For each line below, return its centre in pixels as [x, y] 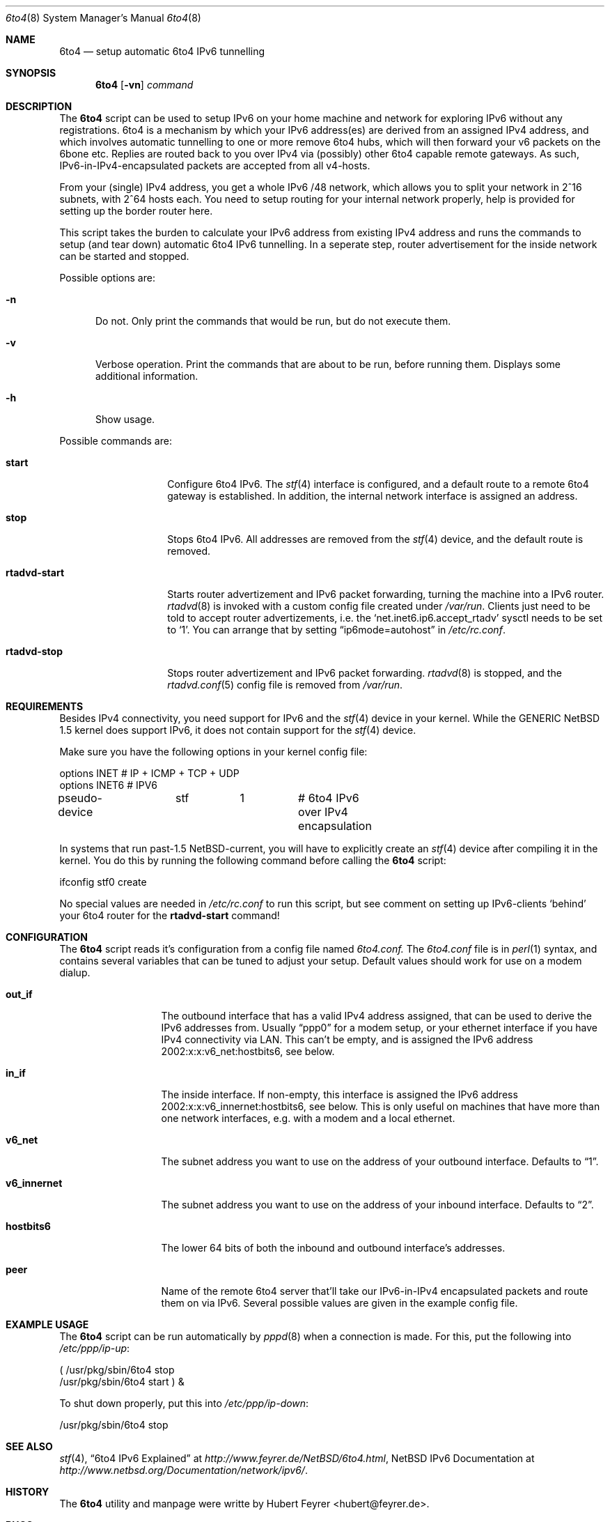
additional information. [147, 376]
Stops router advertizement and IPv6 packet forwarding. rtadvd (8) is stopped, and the [365, 673]
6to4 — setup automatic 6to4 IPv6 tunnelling [162, 51]
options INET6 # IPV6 [108, 785]
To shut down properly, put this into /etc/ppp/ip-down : [184, 1403]
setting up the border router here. [136, 211]
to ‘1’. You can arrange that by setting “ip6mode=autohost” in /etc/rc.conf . [336, 630]
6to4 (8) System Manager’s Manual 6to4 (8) [103, 18]
